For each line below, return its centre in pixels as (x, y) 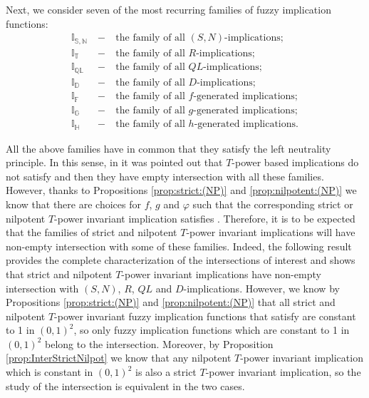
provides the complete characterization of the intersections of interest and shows (181, 260)
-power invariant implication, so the (283, 372)
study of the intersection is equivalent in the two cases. (125, 386)
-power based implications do (295, 162)
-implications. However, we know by (261, 288)
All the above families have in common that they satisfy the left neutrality (168, 148)
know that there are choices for (73, 204)
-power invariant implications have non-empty (221, 274)
